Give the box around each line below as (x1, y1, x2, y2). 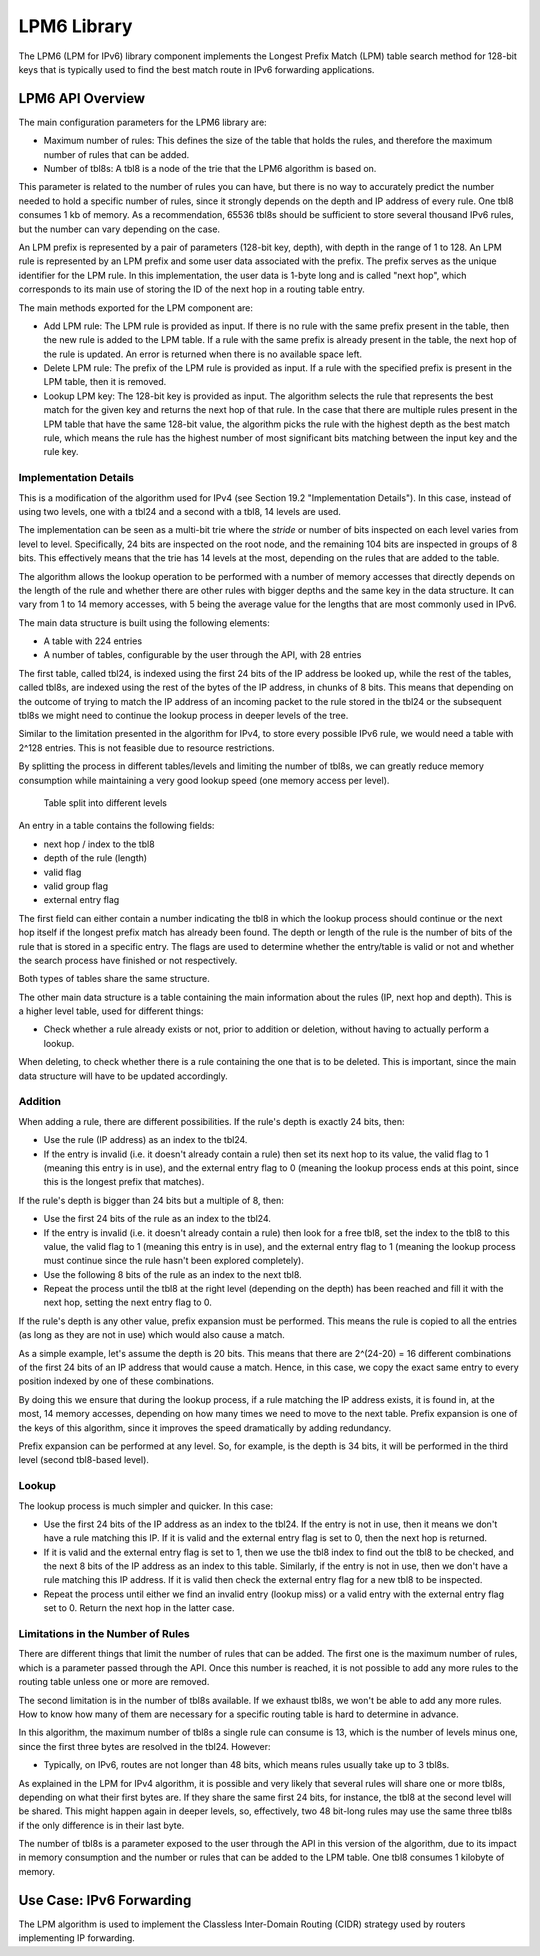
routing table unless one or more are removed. (18, 1676, 210, 1688)
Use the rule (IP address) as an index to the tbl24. (43, 1134, 248, 1146)
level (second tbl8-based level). (18, 1454, 150, 1466)
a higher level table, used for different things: (18, 1005, 204, 1017)
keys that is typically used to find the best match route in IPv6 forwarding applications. (18, 63, 375, 75)
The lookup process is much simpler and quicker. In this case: (18, 1500, 274, 1512)
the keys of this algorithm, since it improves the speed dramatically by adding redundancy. (18, 1421, 392, 1434)
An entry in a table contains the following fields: (18, 820, 215, 832)
